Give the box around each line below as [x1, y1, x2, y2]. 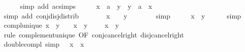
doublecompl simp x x [3, 39, 84, 49]
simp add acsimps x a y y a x [20, 1, 153, 11]
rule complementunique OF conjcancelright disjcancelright [3, 29, 184, 39]
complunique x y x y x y [3, 20, 119, 30]
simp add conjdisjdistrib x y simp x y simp [3, 10, 241, 20]
